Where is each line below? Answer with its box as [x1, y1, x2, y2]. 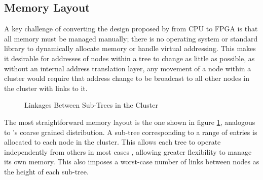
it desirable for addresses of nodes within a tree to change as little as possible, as [4, 53, 255, 63]
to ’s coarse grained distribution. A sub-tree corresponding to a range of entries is [4, 126, 257, 137]
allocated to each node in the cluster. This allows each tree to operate [4, 137, 221, 147]
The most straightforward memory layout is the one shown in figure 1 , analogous [4, 116, 255, 127]
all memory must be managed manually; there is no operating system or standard [4, 33, 258, 43]
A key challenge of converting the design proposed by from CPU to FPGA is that [4, 23, 258, 34]
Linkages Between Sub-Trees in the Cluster [24, 100, 158, 110]
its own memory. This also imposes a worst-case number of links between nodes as [4, 156, 259, 167]
